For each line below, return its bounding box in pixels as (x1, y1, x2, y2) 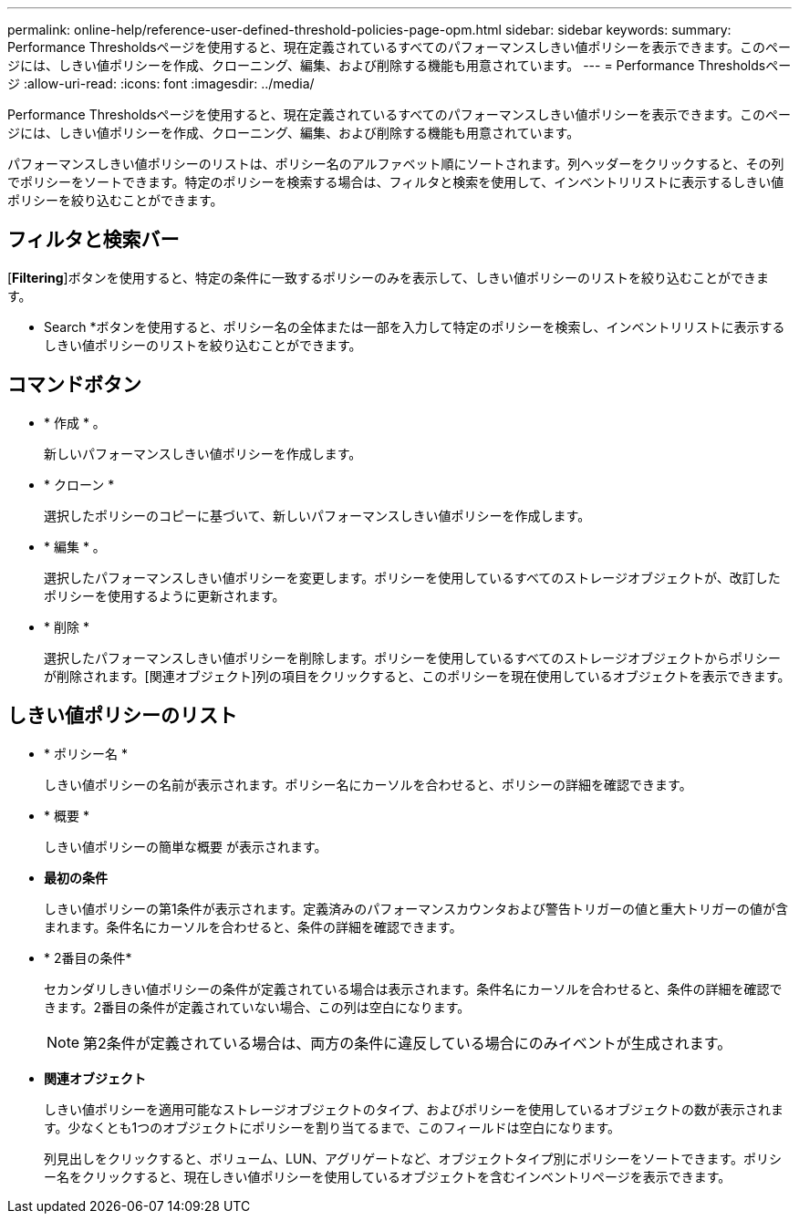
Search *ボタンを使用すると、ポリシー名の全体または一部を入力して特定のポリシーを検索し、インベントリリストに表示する (44, 318, 785, 335)
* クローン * (44, 476, 115, 492)
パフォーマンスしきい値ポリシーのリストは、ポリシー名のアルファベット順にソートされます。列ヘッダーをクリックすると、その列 (7, 156, 784, 171)
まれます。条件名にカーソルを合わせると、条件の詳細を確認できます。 (44, 918, 462, 935)
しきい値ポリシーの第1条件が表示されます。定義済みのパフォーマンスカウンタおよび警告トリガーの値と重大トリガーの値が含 (44, 900, 789, 916)
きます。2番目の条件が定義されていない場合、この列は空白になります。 (44, 999, 471, 1015)
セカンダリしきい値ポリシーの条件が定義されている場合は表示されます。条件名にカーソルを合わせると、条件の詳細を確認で (44, 980, 783, 997)
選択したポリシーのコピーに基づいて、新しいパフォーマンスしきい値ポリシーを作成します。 (44, 507, 591, 523)
